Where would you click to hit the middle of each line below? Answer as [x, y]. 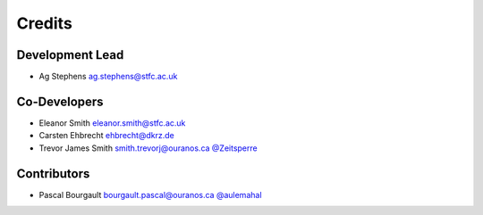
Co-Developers [60, 101]
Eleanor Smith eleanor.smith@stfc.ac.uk [112, 123]
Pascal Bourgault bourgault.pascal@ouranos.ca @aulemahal [151, 194]
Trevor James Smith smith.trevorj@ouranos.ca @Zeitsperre [148, 148]
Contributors [53, 174]
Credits [45, 23]
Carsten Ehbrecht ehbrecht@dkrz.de [106, 136]
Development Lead [70, 55]
